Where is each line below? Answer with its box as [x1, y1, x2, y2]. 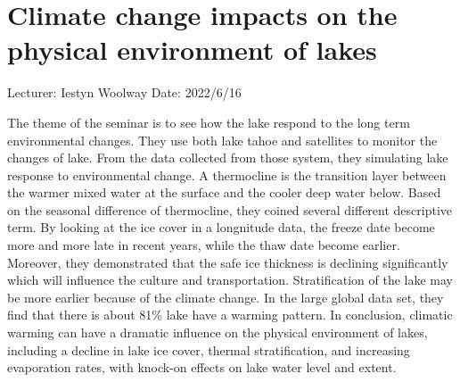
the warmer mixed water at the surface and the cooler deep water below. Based [7, 183, 441, 202]
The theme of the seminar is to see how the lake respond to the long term [7, 112, 410, 131]
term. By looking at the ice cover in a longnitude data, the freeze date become [7, 218, 435, 237]
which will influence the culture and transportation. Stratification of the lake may [7, 270, 454, 289]
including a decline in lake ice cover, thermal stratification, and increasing [7, 340, 410, 359]
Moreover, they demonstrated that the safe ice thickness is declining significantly [7, 253, 448, 271]
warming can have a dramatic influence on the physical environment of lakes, [7, 323, 428, 342]
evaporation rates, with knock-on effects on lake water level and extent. [7, 358, 397, 377]
